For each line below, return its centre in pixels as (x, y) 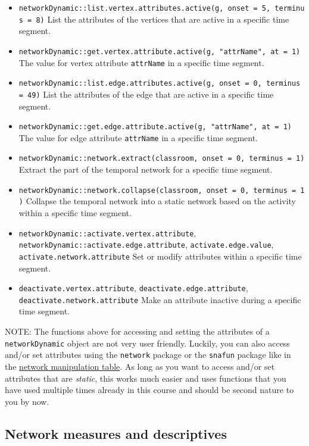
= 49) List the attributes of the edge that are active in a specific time (146, 94)
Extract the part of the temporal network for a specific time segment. (146, 169)
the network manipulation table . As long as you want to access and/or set (140, 366)
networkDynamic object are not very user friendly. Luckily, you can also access (147, 343)
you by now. (27, 401)
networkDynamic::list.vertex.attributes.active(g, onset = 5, (145, 8)
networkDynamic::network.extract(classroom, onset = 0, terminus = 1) (162, 159)
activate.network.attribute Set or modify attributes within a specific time (160, 256)
